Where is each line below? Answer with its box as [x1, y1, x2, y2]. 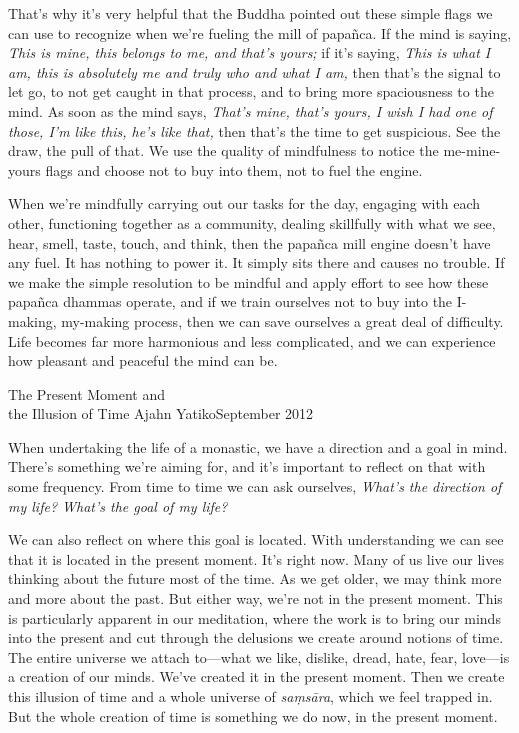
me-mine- [443, 140, 501, 161]
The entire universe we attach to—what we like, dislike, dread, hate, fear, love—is [8, 646, 510, 667]
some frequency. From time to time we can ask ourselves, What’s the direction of [8, 476, 502, 497]
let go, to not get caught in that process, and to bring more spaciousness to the [8, 81, 494, 102]
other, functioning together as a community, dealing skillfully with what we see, [8, 212, 496, 233]
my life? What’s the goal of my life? [8, 495, 228, 516]
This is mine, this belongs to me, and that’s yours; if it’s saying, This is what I [8, 42, 491, 63]
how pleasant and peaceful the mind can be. [8, 350, 278, 371]
